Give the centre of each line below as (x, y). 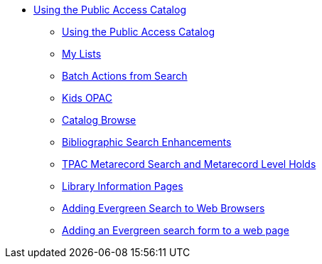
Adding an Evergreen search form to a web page (176, 230)
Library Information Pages (123, 186)
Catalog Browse (99, 120)
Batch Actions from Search (125, 76)
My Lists (82, 54)
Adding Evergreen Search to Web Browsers (163, 208)
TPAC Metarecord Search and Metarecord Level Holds (189, 164)
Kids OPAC (87, 98)
